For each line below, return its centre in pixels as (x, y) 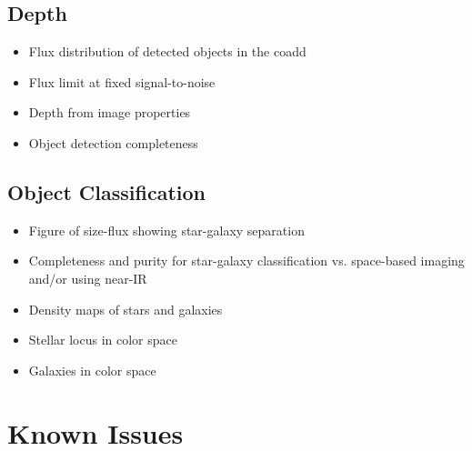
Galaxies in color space (92, 370)
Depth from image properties (110, 112)
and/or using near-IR (88, 278)
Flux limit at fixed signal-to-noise (122, 81)
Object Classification (106, 191)
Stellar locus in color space (103, 340)
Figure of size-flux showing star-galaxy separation (166, 230)
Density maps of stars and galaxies (126, 309)
